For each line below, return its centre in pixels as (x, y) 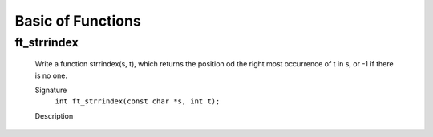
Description (54, 115)
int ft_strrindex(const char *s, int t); (138, 101)
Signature (51, 90)
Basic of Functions (78, 21)
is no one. (51, 75)
